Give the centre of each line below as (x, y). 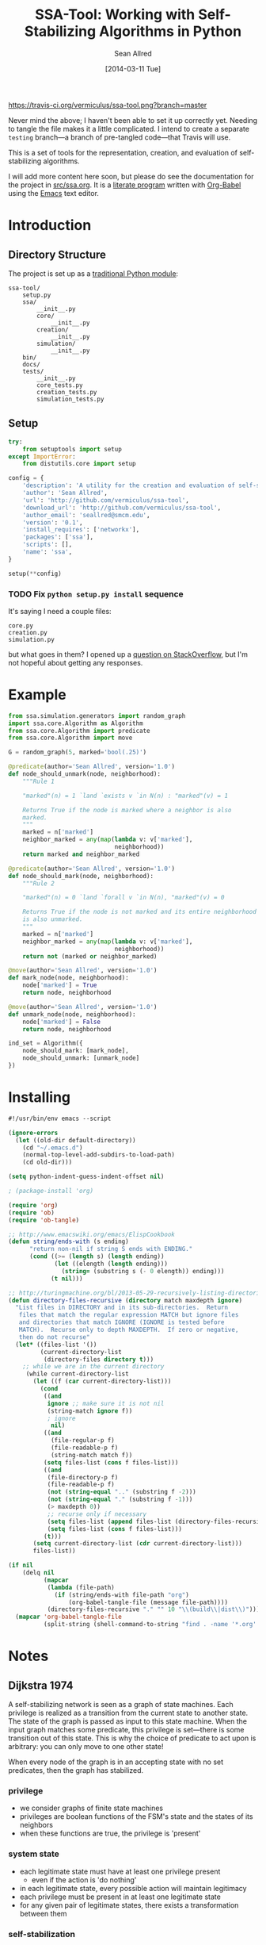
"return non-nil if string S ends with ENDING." (111, 1249)
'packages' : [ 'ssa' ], (58, 537)
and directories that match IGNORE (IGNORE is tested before (122, 1322)
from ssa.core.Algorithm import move (70, 738)
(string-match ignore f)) (90, 1411)
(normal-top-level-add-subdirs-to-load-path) (99, 1155)
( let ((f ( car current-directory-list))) (102, 1382)
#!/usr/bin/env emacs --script (60, 1118)
